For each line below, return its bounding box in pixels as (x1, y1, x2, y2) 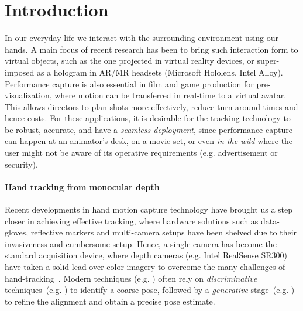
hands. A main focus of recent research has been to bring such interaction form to (5, 43, 298, 55)
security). (5, 158, 38, 170)
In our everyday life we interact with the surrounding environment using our (5, 32, 278, 44)
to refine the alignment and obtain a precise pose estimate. (5, 295, 215, 307)
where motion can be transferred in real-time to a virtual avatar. (54, 89, 287, 101)
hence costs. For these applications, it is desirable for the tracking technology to (5, 112, 291, 124)
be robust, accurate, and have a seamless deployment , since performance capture (5, 123, 292, 135)
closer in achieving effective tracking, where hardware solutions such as (5, 214, 259, 227)
